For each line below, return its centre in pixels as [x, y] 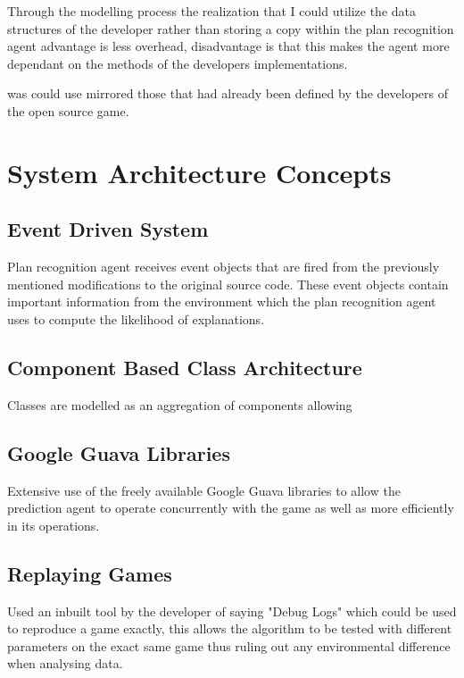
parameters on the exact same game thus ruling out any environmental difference [229, 645]
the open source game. [68, 110]
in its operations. [54, 525]
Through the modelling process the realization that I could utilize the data [212, 11]
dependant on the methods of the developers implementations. [178, 63]
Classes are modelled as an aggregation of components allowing [180, 404]
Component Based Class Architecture [185, 367]
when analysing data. [65, 663]
